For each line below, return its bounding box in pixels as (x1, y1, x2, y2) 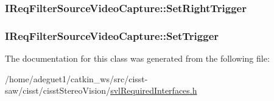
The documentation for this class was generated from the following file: (5, 52, 270, 65)
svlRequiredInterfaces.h (110, 84, 197, 97)
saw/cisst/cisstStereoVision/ (5, 84, 111, 97)
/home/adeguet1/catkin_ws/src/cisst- (5, 72, 148, 85)
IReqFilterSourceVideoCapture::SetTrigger (5, 28, 219, 43)
